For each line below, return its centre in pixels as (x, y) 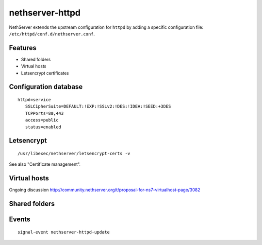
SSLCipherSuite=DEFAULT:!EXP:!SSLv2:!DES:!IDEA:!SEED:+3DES (98, 106)
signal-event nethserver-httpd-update (64, 232)
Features (23, 48)
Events (20, 219)
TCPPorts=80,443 (44, 113)
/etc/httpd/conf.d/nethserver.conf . (52, 34)
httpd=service (34, 100)
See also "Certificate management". (45, 164)
